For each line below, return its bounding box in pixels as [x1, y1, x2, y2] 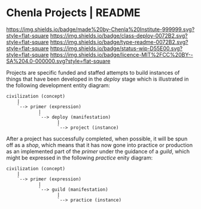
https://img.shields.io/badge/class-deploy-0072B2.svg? [50, 32, 188, 39]
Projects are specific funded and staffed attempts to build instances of [6, 69, 180, 76]
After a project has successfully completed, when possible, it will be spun [6, 135, 188, 142]
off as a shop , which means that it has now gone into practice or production [6, 141, 193, 149]
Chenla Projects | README [6, 6, 141, 20]
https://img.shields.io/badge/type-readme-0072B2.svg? [50, 38, 188, 45]
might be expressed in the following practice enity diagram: [6, 154, 153, 161]
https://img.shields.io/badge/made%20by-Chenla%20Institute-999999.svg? [6, 26, 195, 33]
